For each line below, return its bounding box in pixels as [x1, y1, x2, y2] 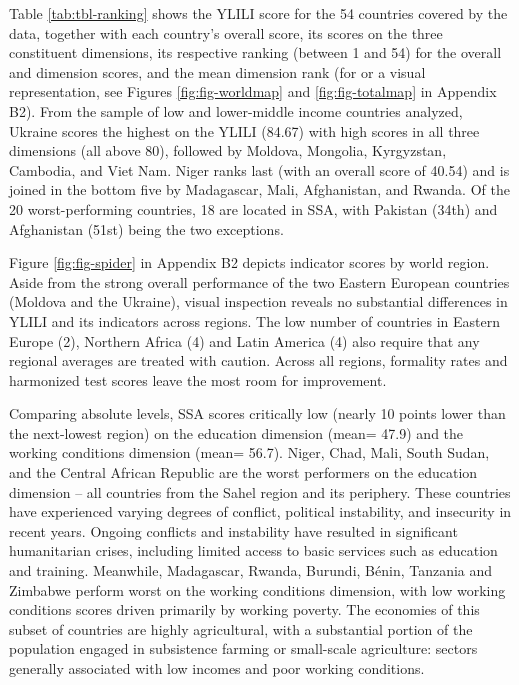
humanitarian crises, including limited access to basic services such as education [9, 540, 498, 561]
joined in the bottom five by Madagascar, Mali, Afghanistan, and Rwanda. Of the [9, 179, 510, 200]
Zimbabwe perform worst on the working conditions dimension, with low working [9, 579, 506, 600]
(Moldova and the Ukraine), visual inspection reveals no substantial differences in [9, 291, 508, 312]
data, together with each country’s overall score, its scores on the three [9, 22, 443, 43]
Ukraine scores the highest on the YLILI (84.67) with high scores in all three [9, 120, 480, 141]
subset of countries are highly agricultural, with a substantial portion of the [9, 618, 473, 639]
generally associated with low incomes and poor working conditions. [9, 658, 425, 678]
